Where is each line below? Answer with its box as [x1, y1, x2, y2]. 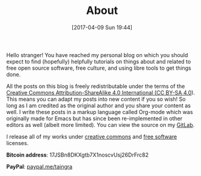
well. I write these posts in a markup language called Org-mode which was [6, 108, 193, 115]
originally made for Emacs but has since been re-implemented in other [6, 115, 183, 122]
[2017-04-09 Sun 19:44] [72, 24, 132, 31]
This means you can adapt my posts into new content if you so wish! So [6, 95, 186, 103]
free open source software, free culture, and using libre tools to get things [6, 64, 191, 72]
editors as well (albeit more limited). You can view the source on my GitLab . [6, 121, 195, 128]
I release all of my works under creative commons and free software [6, 133, 177, 140]
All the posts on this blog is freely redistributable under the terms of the [6, 83, 185, 90]
